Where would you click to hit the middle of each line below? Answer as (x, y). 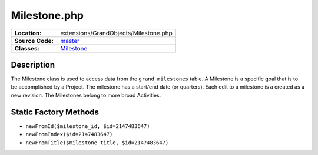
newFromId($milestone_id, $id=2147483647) (88, 126)
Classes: (27, 48)
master (69, 41)
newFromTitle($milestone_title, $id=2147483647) (97, 143)
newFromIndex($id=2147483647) (69, 134)
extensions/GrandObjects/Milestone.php (116, 33)
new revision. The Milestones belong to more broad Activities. (86, 95)
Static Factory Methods (55, 112)
